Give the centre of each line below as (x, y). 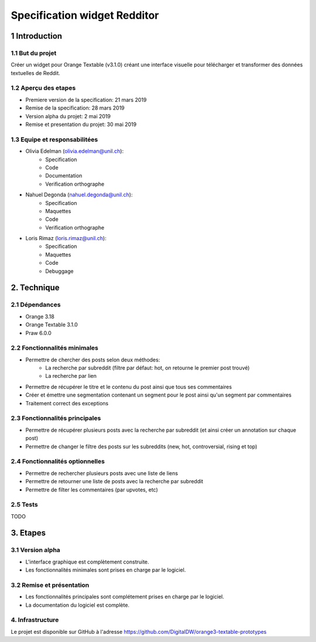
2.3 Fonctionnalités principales (56, 418)
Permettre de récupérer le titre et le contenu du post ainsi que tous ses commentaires (129, 387)
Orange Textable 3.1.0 (52, 325)
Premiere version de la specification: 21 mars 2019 (86, 100)
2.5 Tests (24, 505)
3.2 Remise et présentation (50, 585)
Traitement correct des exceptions (67, 403)
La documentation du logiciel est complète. (78, 605)
